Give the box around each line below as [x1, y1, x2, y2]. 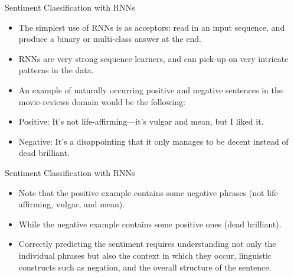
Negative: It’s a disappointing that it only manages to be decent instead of [18, 135, 289, 147]
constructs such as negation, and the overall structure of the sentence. [18, 260, 272, 273]
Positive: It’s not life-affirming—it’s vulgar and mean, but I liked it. [18, 115, 264, 128]
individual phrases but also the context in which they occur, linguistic [18, 249, 272, 261]
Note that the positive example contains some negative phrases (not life [18, 186, 278, 198]
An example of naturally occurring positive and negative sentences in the [18, 83, 283, 96]
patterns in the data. [18, 64, 94, 76]
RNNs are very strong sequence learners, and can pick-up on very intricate [18, 52, 289, 64]
